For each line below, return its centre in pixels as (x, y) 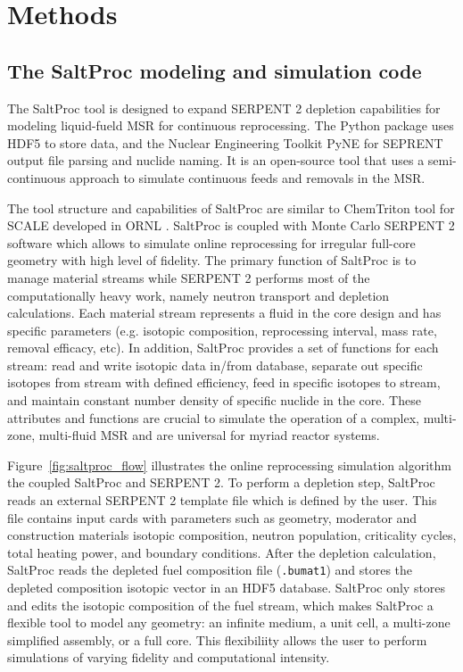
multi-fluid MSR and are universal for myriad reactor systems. (209, 435)
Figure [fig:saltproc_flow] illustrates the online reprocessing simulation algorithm (229, 465)
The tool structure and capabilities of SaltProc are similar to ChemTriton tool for (231, 207)
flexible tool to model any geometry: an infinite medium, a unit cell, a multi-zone (229, 622)
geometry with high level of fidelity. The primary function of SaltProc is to (212, 260)
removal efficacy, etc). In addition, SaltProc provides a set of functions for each (223, 348)
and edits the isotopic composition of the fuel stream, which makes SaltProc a (220, 605)
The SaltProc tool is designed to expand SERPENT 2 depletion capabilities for (224, 108)
